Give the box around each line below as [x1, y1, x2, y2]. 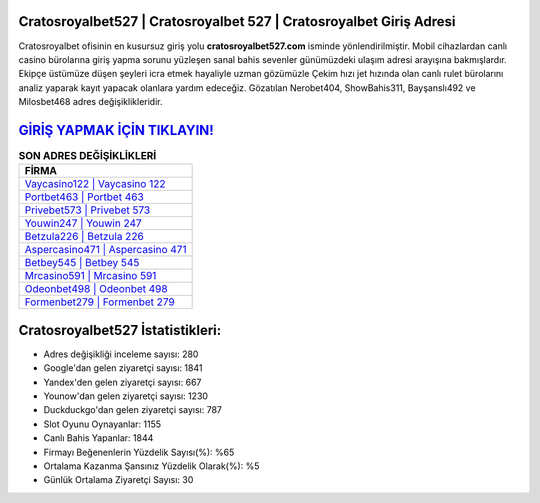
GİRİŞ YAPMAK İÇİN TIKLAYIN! [18, 121, 214, 139]
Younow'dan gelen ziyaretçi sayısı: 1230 [43, 390, 209, 402]
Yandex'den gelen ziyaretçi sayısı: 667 [43, 376, 202, 388]
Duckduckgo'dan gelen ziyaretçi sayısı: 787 [43, 404, 223, 416]
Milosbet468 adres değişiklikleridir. [18, 96, 163, 108]
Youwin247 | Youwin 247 [24, 216, 142, 230]
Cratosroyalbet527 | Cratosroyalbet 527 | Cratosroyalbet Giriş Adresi [18, 13, 456, 30]
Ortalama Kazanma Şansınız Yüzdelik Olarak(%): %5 [43, 460, 260, 472]
